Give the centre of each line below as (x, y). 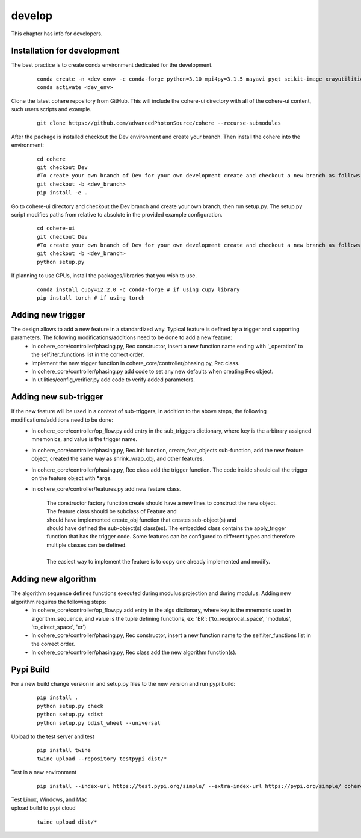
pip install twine (64, 750)
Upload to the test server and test (53, 736)
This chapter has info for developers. (57, 34)
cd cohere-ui (56, 228)
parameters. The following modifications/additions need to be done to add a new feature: (122, 337)
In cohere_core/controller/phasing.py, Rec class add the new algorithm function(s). (134, 652)
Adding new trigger (48, 315)
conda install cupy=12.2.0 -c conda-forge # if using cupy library (138, 289)
